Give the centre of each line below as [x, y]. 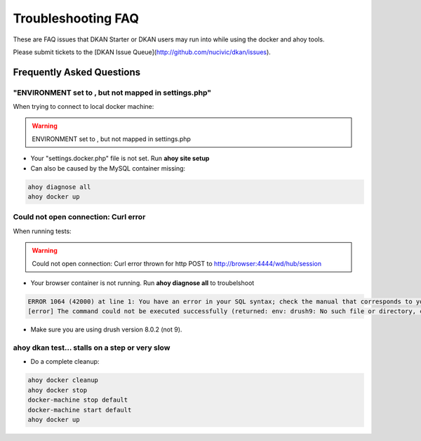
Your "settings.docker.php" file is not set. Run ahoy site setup [120, 159]
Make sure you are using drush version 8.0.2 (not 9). [106, 329]
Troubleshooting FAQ [76, 18]
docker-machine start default [80, 410]
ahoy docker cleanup [63, 380]
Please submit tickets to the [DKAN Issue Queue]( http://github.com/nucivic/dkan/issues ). [142, 52]
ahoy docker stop [58, 390]
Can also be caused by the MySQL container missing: [108, 168]
